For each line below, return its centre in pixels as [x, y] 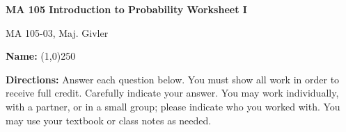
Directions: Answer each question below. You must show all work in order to [173, 79]
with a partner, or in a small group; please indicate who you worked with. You [173, 106]
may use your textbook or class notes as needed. [109, 120]
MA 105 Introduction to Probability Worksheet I [126, 9]
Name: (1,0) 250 [41, 56]
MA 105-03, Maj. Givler [57, 32]
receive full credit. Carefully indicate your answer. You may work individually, [172, 93]
